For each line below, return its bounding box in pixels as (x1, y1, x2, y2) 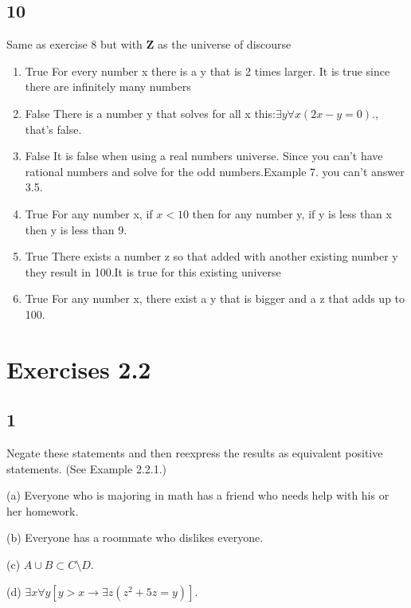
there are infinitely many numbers (25, 78, 191, 95)
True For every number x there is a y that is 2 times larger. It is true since (25, 62, 390, 79)
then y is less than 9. (25, 221, 127, 237)
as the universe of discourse (158, 36, 292, 53)
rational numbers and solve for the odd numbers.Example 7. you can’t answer (25, 163, 405, 179)
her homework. (6, 502, 79, 519)
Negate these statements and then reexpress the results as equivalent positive (6, 445, 383, 461)
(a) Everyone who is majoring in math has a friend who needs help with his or (6, 487, 389, 504)
